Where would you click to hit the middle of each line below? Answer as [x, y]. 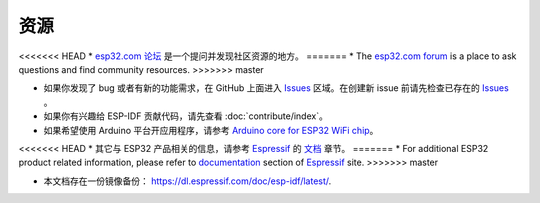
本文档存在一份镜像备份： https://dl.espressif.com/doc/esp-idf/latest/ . [187, 181]
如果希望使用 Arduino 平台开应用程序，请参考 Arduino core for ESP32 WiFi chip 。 [211, 130]
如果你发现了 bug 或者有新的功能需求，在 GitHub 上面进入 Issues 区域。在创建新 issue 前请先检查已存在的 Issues [276, 88]
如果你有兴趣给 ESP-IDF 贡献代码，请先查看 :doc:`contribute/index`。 [186, 116]
